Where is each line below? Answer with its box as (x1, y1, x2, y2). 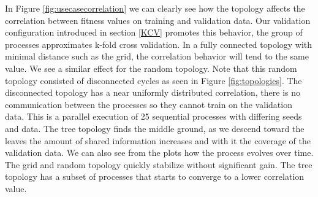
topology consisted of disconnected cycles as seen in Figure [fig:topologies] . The (5, 74, 302, 87)
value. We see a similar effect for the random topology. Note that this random (5, 61, 297, 74)
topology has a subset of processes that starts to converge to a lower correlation (5, 170, 305, 183)
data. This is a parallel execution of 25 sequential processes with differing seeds (5, 110, 302, 123)
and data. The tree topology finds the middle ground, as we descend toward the (5, 122, 305, 134)
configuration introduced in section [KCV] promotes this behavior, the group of (5, 26, 303, 39)
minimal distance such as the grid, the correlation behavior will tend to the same (5, 50, 309, 63)
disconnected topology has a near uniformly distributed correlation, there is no (5, 86, 301, 99)
